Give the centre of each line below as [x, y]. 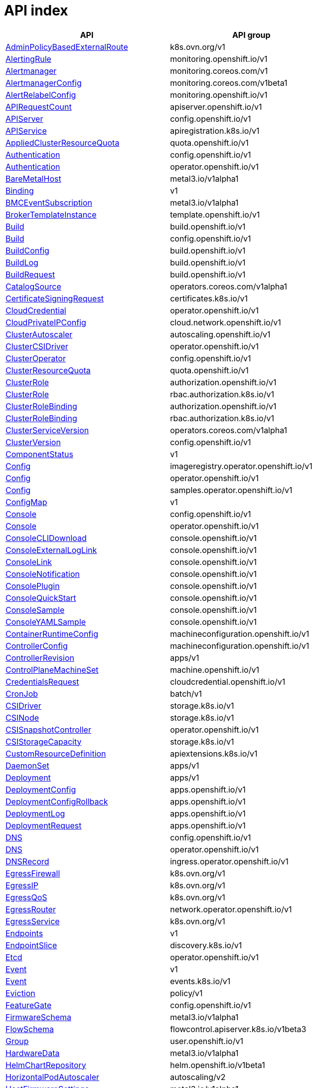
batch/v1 [186, 693]
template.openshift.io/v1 [215, 214]
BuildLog [22, 262]
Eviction [20, 993]
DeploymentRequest [44, 825]
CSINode [22, 717]
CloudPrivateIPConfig [46, 322]
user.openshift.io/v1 [207, 1041]
